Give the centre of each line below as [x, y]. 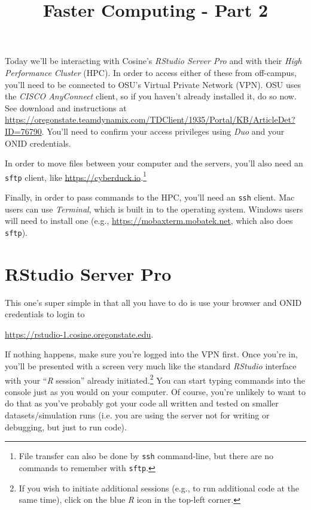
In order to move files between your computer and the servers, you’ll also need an [154, 163]
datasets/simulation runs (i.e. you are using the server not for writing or [137, 415]
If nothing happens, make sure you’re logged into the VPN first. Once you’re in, [151, 354]
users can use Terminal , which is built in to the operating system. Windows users [154, 209]
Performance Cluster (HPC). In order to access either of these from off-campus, [151, 72]
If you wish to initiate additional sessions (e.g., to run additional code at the [159, 488]
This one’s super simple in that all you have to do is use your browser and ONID [153, 302]
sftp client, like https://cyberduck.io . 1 [76, 176]
